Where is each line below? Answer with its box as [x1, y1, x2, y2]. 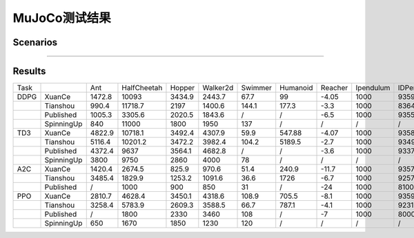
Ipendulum [355, 83, 391, 93]
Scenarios [12, 36, 58, 48]
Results [12, 65, 46, 77]
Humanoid [279, 83, 313, 93]
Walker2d [202, 83, 234, 93]
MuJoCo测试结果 [12, 10, 111, 25]
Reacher [321, 83, 348, 93]
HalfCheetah [121, 83, 163, 93]
